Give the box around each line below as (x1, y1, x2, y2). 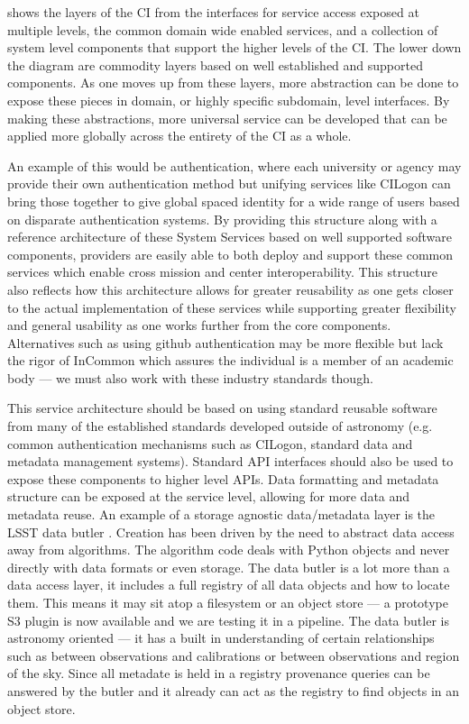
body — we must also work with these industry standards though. (7, 368, 373, 387)
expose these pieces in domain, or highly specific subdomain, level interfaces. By (7, 90, 450, 109)
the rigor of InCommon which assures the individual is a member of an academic (7, 351, 454, 370)
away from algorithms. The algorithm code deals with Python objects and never (7, 540, 450, 559)
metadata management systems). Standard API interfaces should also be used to (7, 452, 454, 471)
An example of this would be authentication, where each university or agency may (7, 156, 462, 175)
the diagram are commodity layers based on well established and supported (7, 55, 423, 74)
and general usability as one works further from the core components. (7, 316, 391, 335)
